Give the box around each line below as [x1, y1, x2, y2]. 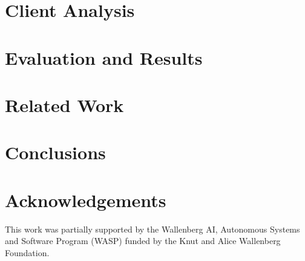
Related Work [5, 92, 124, 117]
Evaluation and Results [5, 45, 203, 70]
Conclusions [5, 140, 106, 165]
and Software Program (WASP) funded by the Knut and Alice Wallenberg [5, 234, 281, 247]
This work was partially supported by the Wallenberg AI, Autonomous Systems [5, 222, 300, 235]
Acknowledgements [5, 187, 166, 212]
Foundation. [5, 246, 50, 259]
